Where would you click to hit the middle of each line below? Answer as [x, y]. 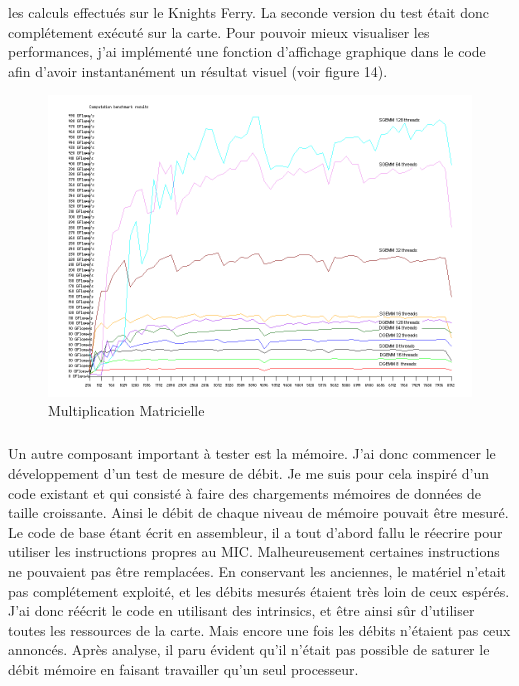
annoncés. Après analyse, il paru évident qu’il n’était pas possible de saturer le [249, 649]
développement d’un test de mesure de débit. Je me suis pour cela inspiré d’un [248, 472]
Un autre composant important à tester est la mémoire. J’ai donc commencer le [252, 453]
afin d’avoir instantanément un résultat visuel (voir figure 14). [198, 70]
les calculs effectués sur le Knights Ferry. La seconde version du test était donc [248, 12]
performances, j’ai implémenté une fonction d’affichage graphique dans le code [247, 51]
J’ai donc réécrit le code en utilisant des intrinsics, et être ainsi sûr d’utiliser [241, 610]
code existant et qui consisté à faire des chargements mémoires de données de [245, 492]
